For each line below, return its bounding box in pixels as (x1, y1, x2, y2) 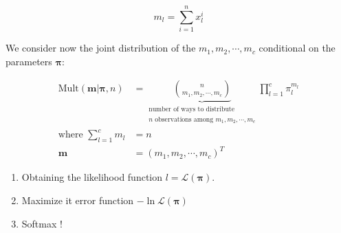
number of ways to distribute (148, 106, 234, 113)
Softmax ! (21, 216, 63, 230)
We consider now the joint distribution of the (5, 41, 196, 55)
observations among (155, 115, 214, 123)
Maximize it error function (21, 193, 134, 208)
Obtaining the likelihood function (21, 170, 163, 184)
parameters (5, 54, 52, 68)
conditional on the (258, 41, 335, 55)
